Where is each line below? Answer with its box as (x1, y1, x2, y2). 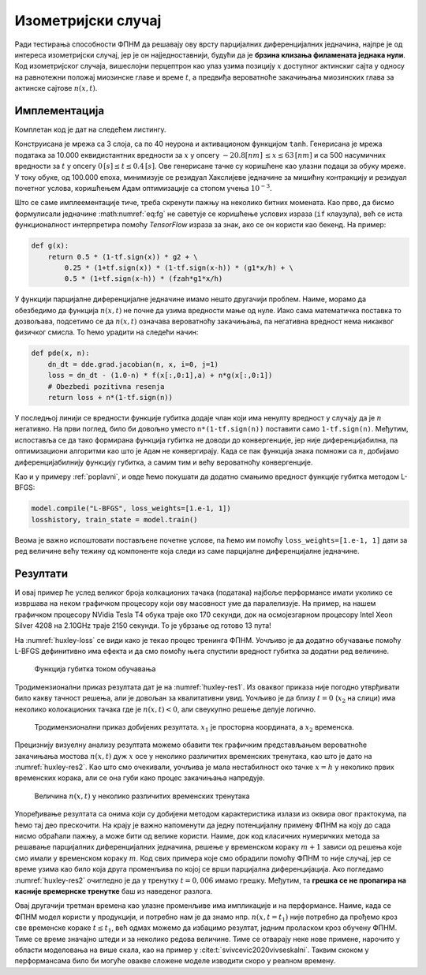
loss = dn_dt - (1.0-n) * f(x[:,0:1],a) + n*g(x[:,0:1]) (47, 371, 273, 380)
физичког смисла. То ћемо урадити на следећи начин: (14, 327, 199, 337)
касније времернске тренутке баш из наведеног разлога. (14, 886, 213, 895)
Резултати (14, 566, 69, 580)
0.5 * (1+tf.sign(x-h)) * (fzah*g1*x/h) (64, 275, 223, 283)
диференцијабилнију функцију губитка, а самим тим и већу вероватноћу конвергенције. (14, 458, 313, 467)
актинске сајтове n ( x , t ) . (14, 84, 98, 93)
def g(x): (31, 241, 69, 250)
